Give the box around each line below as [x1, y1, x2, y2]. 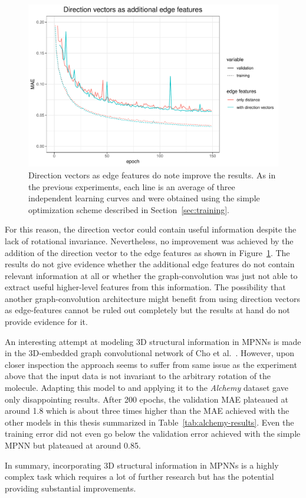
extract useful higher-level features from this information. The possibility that [5, 281, 286, 293]
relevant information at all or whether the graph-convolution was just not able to [5, 269, 298, 281]
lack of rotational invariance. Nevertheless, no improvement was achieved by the [5, 234, 294, 247]
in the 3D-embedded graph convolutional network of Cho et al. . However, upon [5, 347, 295, 359]
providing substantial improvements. [5, 482, 136, 494]
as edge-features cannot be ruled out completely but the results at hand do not [5, 304, 290, 316]
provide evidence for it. [5, 316, 88, 328]
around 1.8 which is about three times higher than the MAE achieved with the [5, 404, 289, 417]
